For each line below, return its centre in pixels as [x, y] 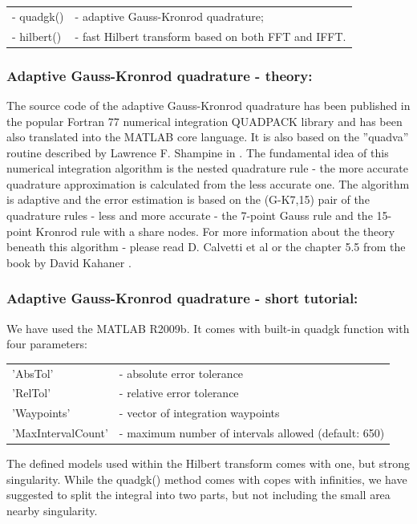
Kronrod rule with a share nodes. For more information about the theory [215, 231]
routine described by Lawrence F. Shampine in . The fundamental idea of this [198, 152]
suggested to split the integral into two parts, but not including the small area [198, 495]
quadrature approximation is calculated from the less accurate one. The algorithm [208, 183]
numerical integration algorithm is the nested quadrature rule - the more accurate [207, 168]
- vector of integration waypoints [199, 413]
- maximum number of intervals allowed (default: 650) [252, 433]
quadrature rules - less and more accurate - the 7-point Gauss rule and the [190, 215]
